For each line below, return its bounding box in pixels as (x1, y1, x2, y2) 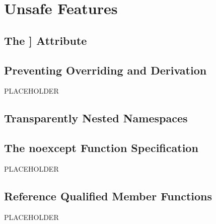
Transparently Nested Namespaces (4, 110, 188, 126)
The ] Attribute (4, 32, 87, 48)
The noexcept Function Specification (4, 140, 198, 156)
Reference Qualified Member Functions (4, 188, 212, 203)
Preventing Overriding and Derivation (4, 62, 207, 78)
